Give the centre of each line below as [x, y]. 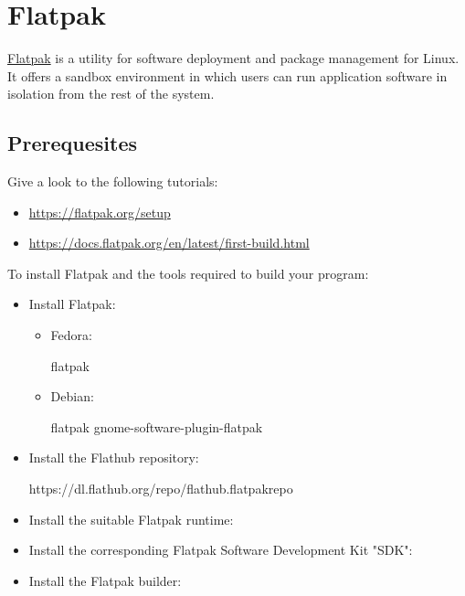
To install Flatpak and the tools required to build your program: [188, 273]
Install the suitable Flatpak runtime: [131, 519]
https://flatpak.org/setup [100, 212]
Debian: [72, 396]
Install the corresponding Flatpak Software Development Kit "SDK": [221, 550]
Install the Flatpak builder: [105, 580]
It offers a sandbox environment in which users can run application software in [227, 75]
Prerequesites [73, 143]
